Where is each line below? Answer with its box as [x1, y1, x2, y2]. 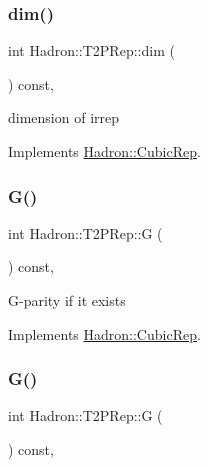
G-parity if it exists [8, 290, 126, 310]
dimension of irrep [8, 107, 120, 128]
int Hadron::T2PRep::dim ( [8, 40, 175, 61]
